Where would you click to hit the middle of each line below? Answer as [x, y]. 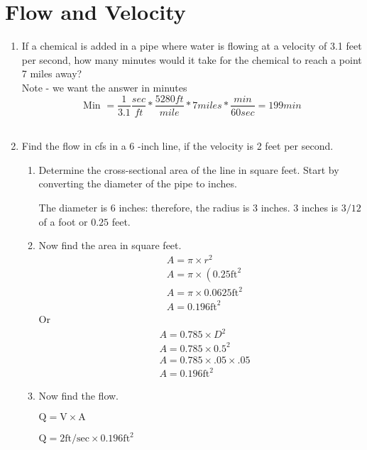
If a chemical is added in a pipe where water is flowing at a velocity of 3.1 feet [192, 46]
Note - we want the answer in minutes [104, 87]
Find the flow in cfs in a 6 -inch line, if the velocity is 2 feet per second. [177, 146]
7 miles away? [52, 73]
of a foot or [63, 221]
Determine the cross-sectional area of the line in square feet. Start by [189, 169]
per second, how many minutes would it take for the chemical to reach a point [192, 59]
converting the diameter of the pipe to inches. [138, 183]
